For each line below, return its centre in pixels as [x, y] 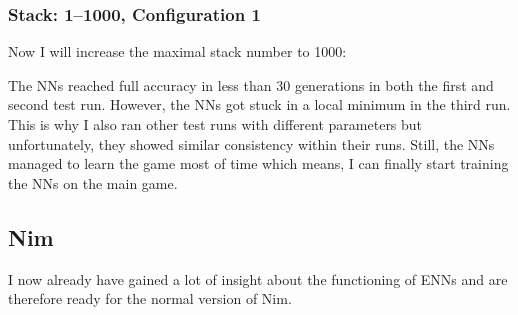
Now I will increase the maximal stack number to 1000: [177, 51]
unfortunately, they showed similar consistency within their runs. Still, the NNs [251, 143]
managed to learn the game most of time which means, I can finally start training [258, 163]
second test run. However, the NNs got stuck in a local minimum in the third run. [259, 104]
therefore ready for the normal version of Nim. [150, 298]
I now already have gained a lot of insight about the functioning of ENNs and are [258, 278]
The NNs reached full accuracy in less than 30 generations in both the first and [251, 84]
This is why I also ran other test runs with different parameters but [215, 124]
